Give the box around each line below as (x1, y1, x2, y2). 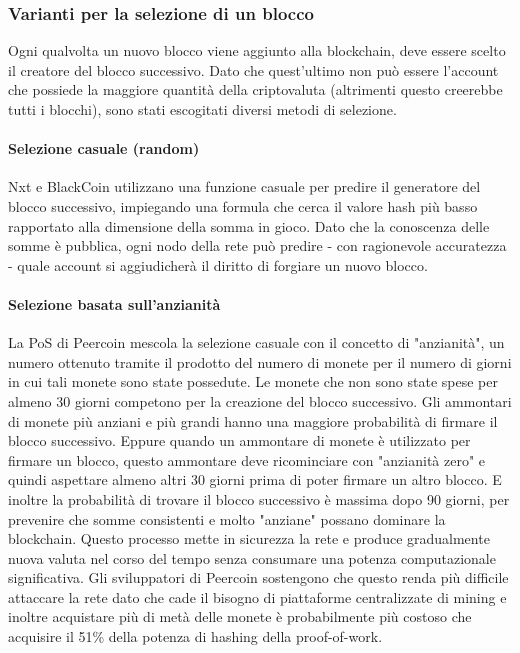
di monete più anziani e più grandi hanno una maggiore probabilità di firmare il (8, 410, 498, 431)
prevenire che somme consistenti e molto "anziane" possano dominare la (8, 508, 446, 529)
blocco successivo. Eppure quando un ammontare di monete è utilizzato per (8, 430, 471, 451)
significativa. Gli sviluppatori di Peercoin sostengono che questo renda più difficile (8, 567, 509, 588)
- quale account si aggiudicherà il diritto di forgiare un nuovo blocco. (8, 254, 428, 275)
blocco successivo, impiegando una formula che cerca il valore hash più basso (8, 195, 478, 216)
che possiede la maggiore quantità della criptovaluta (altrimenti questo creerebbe (8, 79, 503, 100)
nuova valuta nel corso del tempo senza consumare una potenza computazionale (8, 547, 496, 568)
